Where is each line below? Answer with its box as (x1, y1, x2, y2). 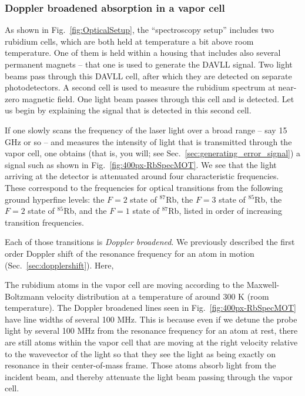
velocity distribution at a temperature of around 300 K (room (46, 290, 269, 302)
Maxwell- (246, 278, 280, 291)
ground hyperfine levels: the (5, 193, 105, 205)
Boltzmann (5, 290, 44, 302)
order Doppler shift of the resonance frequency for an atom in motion (5, 247, 254, 259)
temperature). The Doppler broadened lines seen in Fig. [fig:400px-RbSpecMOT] (5, 301, 297, 314)
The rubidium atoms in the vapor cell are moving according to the (5, 278, 244, 291)
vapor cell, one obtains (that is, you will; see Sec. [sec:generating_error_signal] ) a (5, 147, 301, 159)
